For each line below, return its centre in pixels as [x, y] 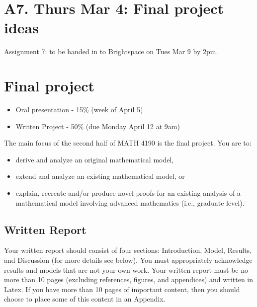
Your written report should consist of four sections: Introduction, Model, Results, [128, 250]
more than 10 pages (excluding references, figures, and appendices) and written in [129, 279]
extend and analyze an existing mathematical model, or [100, 176]
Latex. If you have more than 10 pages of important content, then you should [122, 289]
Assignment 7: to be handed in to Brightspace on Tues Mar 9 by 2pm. [111, 51]
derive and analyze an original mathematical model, [95, 159]
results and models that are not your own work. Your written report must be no [126, 269]
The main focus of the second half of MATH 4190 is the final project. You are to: [128, 143]
